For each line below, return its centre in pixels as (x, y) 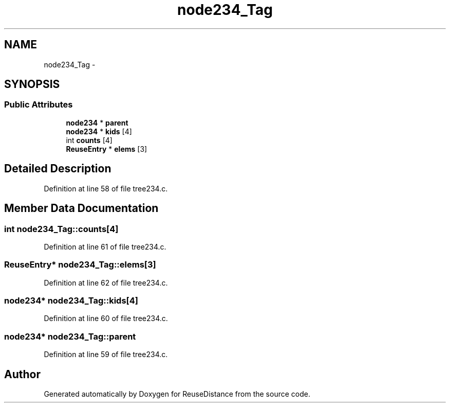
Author (22, 374)
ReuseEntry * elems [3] (107, 149)
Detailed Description (58, 169)
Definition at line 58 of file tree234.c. (106, 188)
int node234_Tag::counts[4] (61, 229)
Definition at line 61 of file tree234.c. (105, 246)
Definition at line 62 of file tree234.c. (106, 282)
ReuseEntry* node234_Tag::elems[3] (80, 265)
